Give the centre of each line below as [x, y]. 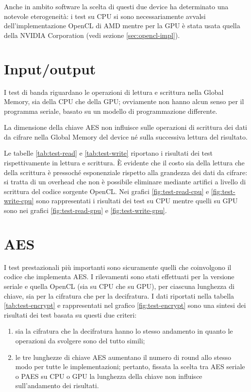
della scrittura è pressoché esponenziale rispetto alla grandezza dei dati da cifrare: [126, 172]
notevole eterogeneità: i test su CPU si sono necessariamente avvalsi [105, 16]
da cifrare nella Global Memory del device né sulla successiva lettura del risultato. [126, 136]
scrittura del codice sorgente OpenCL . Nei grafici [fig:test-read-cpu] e [107, 191]
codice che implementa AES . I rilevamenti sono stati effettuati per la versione [119, 276]
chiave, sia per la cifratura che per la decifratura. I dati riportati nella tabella [119, 295]
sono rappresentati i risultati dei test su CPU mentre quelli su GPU [137, 201]
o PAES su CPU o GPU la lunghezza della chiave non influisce [109, 376]
